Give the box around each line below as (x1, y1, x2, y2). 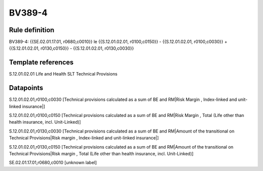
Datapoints (9, 84, 43, 92)
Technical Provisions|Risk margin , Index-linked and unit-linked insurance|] (9, 135, 159, 141)
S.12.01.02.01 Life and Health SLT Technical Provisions (9, 71, 118, 77)
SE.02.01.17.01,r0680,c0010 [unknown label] (9, 160, 97, 166)
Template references (9, 58, 74, 67)
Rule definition (9, 26, 55, 34)
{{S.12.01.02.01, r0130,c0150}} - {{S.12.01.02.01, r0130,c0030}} (9, 45, 134, 51)
